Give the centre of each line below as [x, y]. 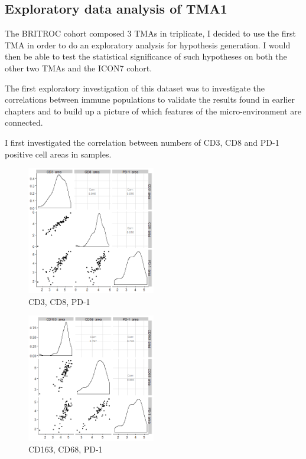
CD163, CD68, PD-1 [66, 449]
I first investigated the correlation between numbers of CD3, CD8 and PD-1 [142, 142]
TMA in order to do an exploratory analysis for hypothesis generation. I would [148, 45]
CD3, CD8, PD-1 [59, 301]
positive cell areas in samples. [58, 154]
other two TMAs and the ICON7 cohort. [79, 68]
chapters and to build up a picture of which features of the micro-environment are [153, 111]
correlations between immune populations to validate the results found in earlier [150, 99]
